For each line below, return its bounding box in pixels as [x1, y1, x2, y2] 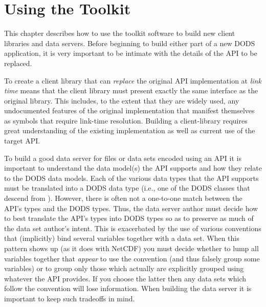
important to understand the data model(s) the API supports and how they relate [4, 162, 262, 173]
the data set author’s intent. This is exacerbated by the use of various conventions [4, 222, 261, 233]
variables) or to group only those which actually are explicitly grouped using [4, 263, 244, 274]
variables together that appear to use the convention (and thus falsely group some [4, 253, 260, 263]
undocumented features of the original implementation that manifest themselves [4, 105, 255, 116]
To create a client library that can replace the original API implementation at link [4, 75, 261, 86]
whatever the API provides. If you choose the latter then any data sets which [4, 273, 247, 283]
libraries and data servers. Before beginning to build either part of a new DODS [4, 37, 255, 48]
